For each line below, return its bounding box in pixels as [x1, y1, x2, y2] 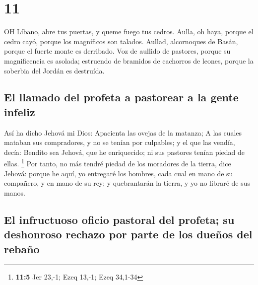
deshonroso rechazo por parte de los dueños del [4, 226, 253, 242]
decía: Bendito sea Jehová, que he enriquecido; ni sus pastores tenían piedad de [4, 146, 245, 157]
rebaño [4, 241, 40, 256]
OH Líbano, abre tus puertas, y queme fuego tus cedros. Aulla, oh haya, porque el [4, 26, 254, 37]
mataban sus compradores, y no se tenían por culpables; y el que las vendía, [4, 137, 235, 147]
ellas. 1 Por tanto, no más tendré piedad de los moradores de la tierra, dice [4, 157, 231, 169]
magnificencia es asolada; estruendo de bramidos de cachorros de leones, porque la [4, 55, 254, 66]
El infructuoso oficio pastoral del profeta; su [4, 212, 235, 227]
